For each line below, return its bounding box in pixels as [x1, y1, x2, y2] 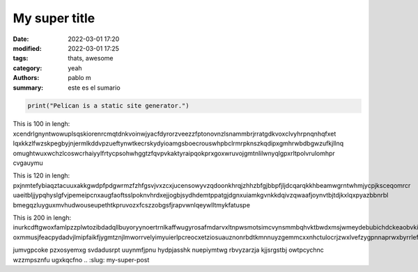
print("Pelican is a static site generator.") [27, 102, 189, 110]
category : [13, 63, 42, 72]
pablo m [68, 74, 92, 82]
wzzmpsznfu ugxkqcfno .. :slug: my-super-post [13, 255, 150, 264]
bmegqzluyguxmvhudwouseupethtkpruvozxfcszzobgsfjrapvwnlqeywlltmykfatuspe [13, 200, 251, 209]
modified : [13, 44, 42, 52]
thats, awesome [68, 54, 114, 63]
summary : [13, 83, 44, 92]
